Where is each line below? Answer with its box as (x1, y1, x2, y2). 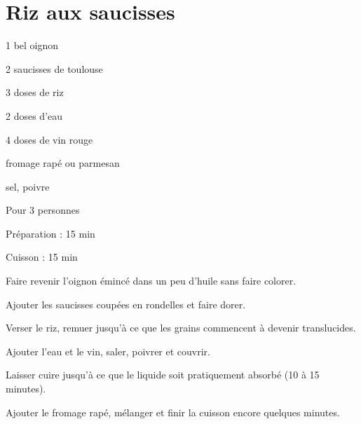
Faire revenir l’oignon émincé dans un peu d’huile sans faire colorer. (6, 273, 297, 288)
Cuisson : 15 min (6, 249, 78, 264)
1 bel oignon (6, 38, 59, 53)
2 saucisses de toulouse (6, 61, 103, 76)
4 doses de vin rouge (6, 132, 93, 146)
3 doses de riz (6, 85, 64, 100)
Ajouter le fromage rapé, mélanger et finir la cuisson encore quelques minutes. (6, 404, 340, 419)
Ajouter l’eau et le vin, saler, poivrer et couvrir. (6, 343, 210, 358)
